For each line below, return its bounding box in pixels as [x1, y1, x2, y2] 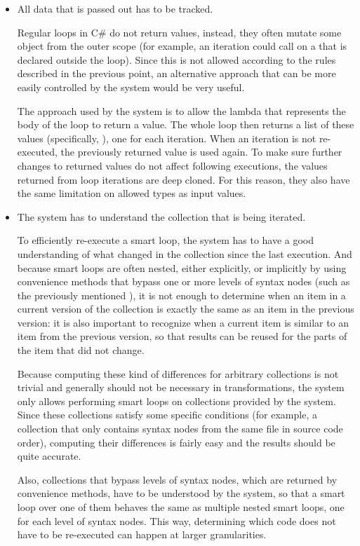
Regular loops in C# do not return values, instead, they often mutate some [17, 25, 342, 39]
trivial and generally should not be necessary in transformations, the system [17, 380, 345, 395]
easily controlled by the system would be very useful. [17, 79, 245, 94]
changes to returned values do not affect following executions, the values [17, 158, 328, 172]
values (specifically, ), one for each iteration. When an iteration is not [17, 130, 316, 145]
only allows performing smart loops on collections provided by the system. [17, 393, 336, 408]
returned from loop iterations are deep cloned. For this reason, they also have [17, 172, 350, 186]
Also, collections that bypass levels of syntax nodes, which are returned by [17, 472, 338, 486]
